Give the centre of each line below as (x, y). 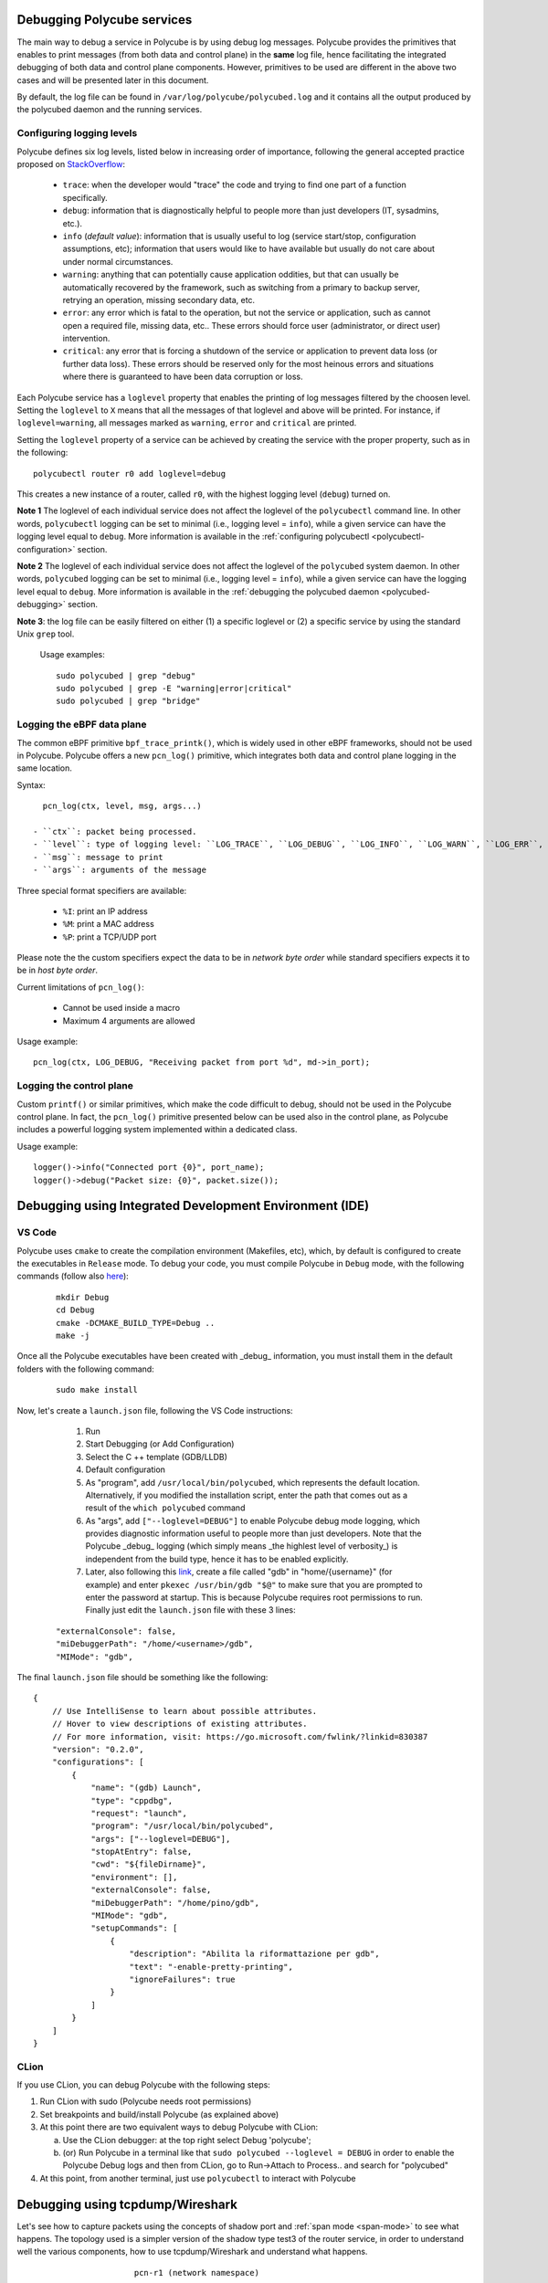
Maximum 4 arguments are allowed (129, 1021)
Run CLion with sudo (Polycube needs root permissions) (146, 2101)
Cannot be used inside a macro (121, 1008)
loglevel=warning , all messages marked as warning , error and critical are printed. (187, 423)
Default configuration (126, 1469)
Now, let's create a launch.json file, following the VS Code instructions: (155, 1410)
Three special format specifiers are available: (102, 890)
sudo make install (97, 1390)
